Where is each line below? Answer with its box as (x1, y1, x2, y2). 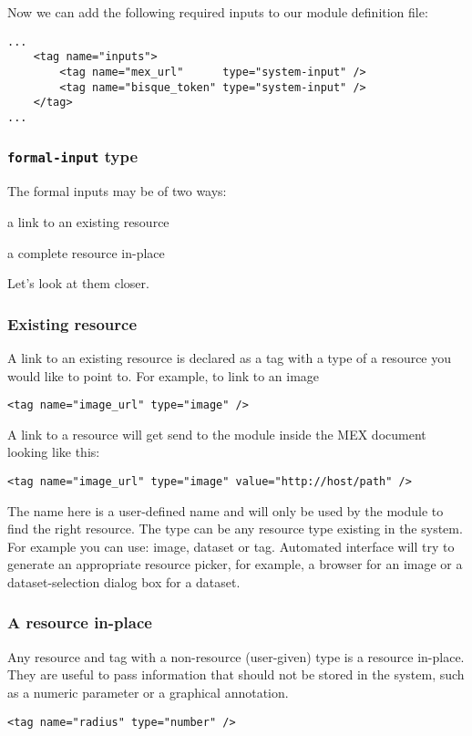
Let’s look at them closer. (7, 274, 149, 293)
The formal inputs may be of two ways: (7, 181, 227, 201)
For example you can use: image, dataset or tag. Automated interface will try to (7, 536, 455, 555)
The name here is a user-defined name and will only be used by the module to (7, 501, 444, 520)
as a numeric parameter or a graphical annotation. (7, 682, 289, 701)
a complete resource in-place (7, 243, 165, 262)
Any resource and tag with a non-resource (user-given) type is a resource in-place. (7, 647, 465, 666)
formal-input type (7, 145, 139, 168)
